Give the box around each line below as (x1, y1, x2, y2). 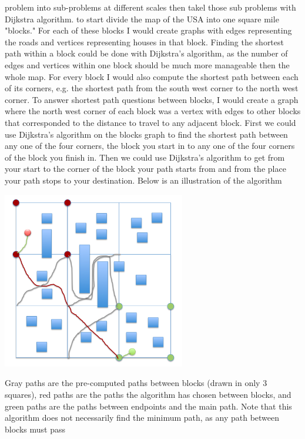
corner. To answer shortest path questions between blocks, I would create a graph (5, 93, 299, 105)
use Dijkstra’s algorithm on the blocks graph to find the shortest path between (5, 128, 288, 140)
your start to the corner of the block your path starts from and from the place (5, 162, 286, 175)
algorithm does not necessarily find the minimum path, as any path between (5, 411, 280, 424)
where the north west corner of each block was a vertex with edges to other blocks (5, 105, 301, 117)
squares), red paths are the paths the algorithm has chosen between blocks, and (5, 388, 291, 401)
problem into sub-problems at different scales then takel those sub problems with (5, 1, 296, 13)
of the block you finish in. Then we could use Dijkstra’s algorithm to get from (5, 151, 285, 163)
